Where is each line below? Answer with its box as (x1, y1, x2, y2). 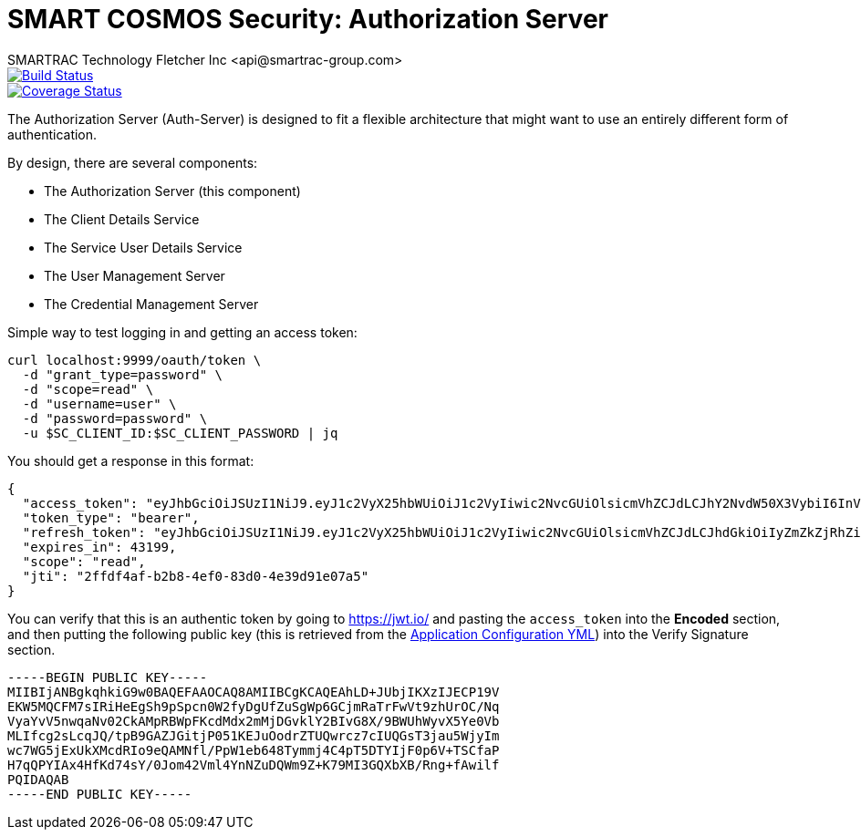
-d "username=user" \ (22, 396, 177, 411)
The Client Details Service (44, 211, 200, 227)
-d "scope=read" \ (22, 381, 154, 397)
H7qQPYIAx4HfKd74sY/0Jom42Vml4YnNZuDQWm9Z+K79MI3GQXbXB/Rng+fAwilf (7, 757, 500, 772)
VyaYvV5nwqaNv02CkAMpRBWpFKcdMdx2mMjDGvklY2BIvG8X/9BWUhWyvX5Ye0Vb (7, 713, 500, 728)
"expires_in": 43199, (22, 539, 177, 554)
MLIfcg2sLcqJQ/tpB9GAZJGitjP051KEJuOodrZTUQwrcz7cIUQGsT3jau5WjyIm (7, 728, 500, 743)
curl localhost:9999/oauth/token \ (7, 352, 262, 367)
